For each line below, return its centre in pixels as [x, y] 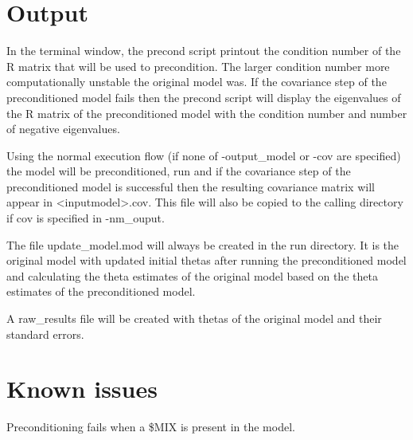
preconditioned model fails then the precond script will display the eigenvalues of [204, 97]
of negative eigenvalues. [63, 129]
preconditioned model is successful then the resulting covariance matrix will [191, 186]
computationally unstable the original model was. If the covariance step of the [197, 82]
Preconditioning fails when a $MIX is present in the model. [151, 427]
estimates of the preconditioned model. [101, 291]
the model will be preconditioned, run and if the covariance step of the [179, 171]
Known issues [82, 389]
